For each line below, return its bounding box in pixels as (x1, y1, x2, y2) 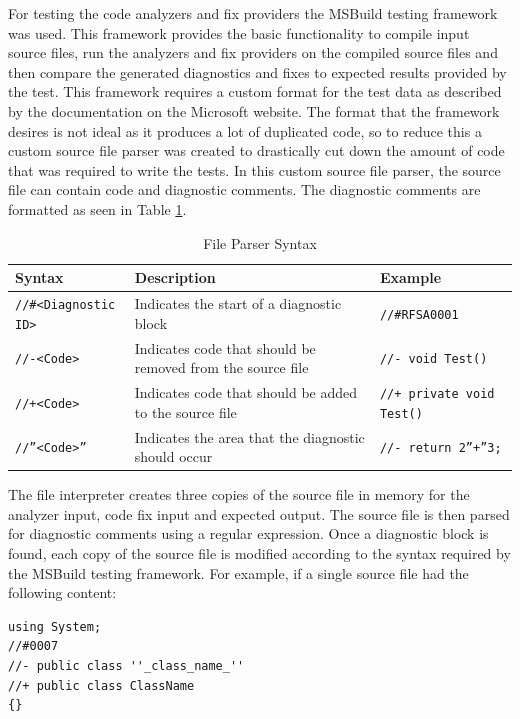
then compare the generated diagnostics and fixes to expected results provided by (8, 61, 507, 82)
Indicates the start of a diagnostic (134, 293, 342, 314)
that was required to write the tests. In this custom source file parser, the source (8, 159, 501, 180)
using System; (8, 619, 102, 634)
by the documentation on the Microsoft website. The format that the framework (8, 100, 500, 121)
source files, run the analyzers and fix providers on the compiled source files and (8, 42, 498, 63)
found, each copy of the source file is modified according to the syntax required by (8, 543, 511, 563)
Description (134, 267, 216, 288)
